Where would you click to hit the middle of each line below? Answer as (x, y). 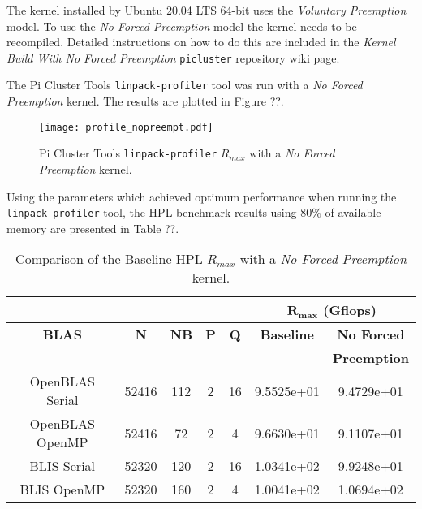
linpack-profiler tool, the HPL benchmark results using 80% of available (194, 212)
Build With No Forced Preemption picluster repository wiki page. (173, 57)
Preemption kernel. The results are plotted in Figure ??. (145, 101)
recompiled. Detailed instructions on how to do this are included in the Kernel (201, 42)
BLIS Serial (62, 466)
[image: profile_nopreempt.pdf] (126, 127)
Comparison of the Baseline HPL (109, 259)
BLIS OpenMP (62, 490)
